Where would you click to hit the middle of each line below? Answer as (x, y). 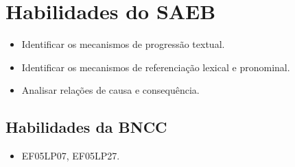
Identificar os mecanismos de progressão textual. (123, 44)
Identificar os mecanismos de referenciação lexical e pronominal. (156, 67)
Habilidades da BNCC (86, 127)
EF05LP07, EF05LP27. (71, 156)
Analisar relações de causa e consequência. (110, 90)
